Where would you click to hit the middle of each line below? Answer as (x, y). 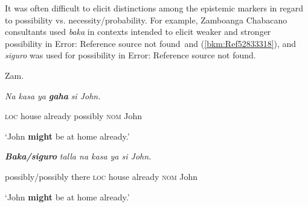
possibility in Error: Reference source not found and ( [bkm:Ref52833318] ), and (151, 43)
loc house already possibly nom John (74, 116)
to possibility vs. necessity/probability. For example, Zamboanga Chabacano (146, 20)
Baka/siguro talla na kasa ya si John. (78, 156)
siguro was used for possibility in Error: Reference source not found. (130, 55)
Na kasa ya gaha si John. (53, 95)
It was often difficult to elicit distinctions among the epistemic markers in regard (154, 8)
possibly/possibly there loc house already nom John (101, 176)
